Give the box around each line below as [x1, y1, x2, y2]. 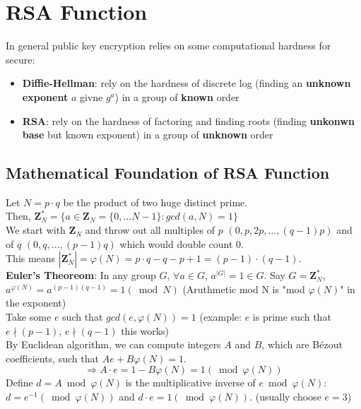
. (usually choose [249, 389, 321, 404]
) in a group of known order [114, 89, 239, 104]
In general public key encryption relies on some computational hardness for [6, 38, 331, 53]
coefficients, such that [6, 350, 99, 365]
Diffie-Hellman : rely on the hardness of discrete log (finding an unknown [22, 76, 351, 90]
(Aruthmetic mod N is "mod [182, 281, 305, 296]
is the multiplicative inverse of [125, 375, 256, 390]
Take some [6, 309, 52, 324]
